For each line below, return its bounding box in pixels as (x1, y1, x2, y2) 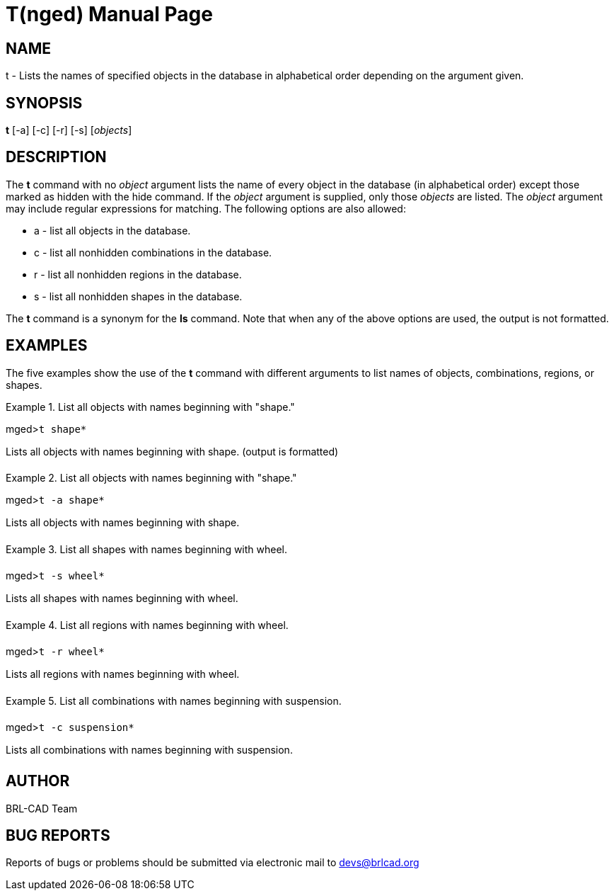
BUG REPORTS (6, 826, 110, 844)
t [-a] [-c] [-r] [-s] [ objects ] (6, 124, 132, 137)
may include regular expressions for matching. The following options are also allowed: (6, 202, 406, 215)
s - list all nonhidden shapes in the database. (34, 290, 243, 302)
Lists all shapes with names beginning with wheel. (6, 591, 238, 604)
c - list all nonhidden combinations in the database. (34, 246, 272, 259)
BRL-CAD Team (6, 802, 78, 815)
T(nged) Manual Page (6, 2, 213, 26)
